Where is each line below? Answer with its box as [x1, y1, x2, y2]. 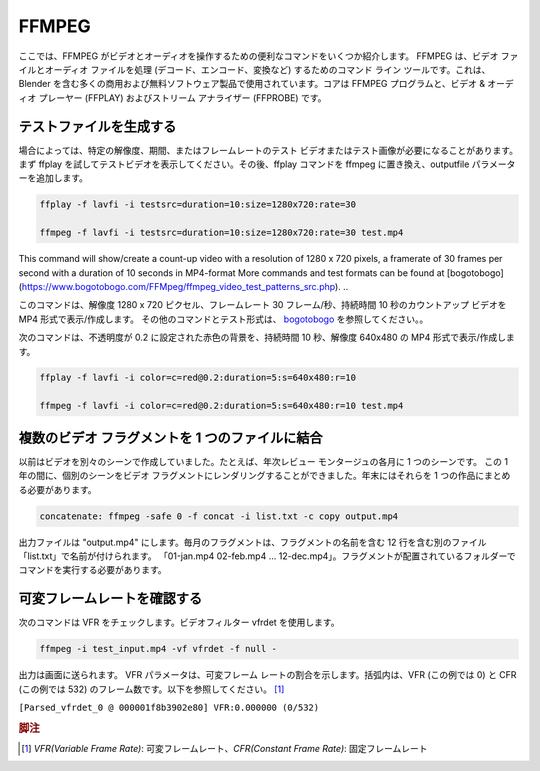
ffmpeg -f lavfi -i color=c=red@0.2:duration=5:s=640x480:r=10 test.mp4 [39, 400, 404, 412]
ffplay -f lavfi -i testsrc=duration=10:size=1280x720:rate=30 [39, 199, 357, 210]
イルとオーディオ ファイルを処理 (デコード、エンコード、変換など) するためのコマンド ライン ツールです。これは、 [18, 63, 491, 75]
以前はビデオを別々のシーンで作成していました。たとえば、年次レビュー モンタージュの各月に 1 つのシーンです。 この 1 [18, 455, 509, 467]
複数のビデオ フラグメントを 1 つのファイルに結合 [18, 429, 323, 446]
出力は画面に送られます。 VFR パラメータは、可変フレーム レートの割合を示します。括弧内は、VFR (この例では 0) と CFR [18, 669, 517, 681]
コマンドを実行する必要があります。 [18, 564, 167, 576]
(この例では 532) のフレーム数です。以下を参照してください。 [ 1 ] [18, 683, 285, 695]
